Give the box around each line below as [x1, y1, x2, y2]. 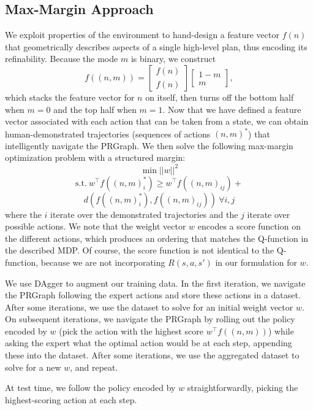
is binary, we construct [130, 52, 216, 65]
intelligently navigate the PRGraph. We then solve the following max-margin [5, 139, 293, 152]
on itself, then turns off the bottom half [145, 90, 294, 103]
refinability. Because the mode [5, 52, 118, 65]
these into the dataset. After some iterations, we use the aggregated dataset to [5, 349, 300, 362]
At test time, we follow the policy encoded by [5, 381, 176, 394]
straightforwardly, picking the [187, 381, 298, 394]
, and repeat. [70, 360, 118, 373]
